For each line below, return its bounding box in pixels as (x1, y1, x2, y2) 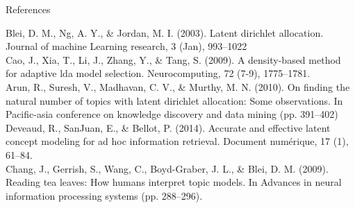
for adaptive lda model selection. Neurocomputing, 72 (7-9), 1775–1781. (6, 66, 311, 80)
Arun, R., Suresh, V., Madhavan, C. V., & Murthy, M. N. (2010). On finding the (6, 79, 350, 94)
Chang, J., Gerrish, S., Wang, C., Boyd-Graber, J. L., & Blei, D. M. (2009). (6, 161, 329, 175)
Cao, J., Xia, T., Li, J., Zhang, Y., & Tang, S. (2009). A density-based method (6, 52, 341, 67)
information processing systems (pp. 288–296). (6, 188, 203, 202)
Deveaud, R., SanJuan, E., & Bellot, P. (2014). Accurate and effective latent (6, 120, 331, 135)
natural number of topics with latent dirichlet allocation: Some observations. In (6, 93, 343, 107)
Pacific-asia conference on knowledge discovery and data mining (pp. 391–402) (6, 107, 338, 121)
